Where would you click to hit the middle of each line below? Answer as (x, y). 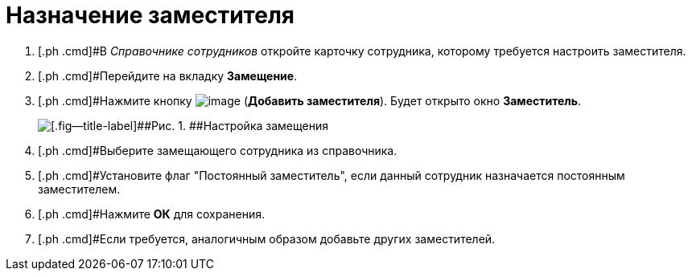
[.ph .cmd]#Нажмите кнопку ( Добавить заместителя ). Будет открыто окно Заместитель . (310, 100)
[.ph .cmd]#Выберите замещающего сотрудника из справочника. (218, 150)
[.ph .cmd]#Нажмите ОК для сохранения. (151, 214)
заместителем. (79, 189)
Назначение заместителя (150, 15)
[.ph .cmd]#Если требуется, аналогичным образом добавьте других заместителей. (267, 238)
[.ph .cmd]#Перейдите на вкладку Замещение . (168, 75)
